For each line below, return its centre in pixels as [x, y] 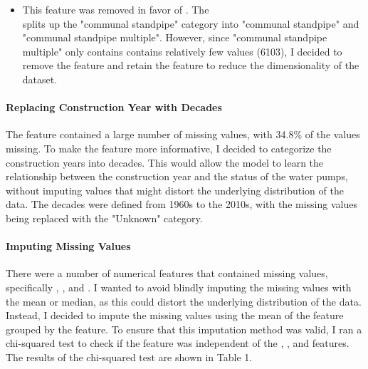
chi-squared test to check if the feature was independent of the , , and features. [178, 343]
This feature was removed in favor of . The [116, 9]
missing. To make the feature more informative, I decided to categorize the [169, 148]
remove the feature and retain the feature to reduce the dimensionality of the [191, 65]
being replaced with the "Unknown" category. [104, 218]
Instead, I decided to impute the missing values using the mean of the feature [175, 315]
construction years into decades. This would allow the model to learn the [165, 162]
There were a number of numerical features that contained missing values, [167, 273]
